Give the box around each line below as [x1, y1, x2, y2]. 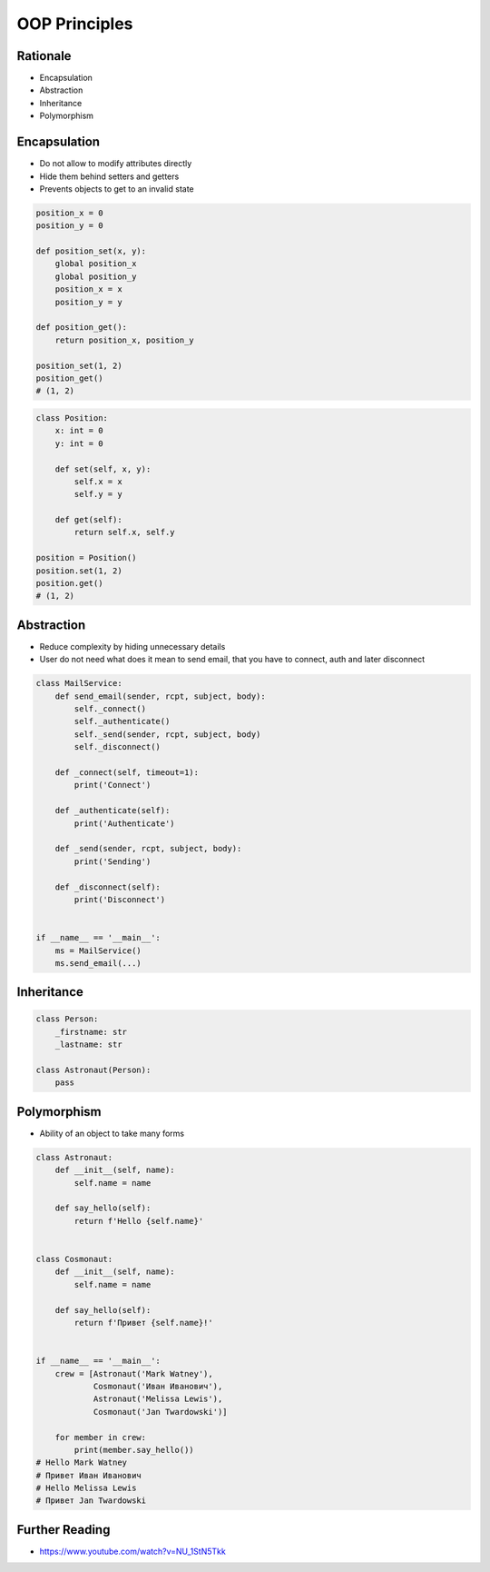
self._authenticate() [73, 716, 171, 727]
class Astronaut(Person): [35, 1065, 152, 1076]
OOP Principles [16, 14, 133, 34]
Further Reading [16, 1522, 111, 1537]
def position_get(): [35, 323, 127, 333]
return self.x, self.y [73, 527, 176, 538]
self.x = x [73, 476, 122, 486]
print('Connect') [73, 780, 152, 791]
